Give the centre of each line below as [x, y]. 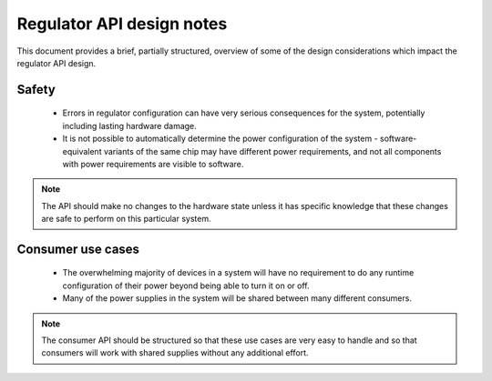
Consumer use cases [78, 249]
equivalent [82, 151]
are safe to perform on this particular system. [126, 219]
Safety [36, 90]
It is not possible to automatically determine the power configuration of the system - [220, 139]
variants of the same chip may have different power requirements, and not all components [272, 151]
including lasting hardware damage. [130, 125]
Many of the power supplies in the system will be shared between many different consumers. [237, 298]
